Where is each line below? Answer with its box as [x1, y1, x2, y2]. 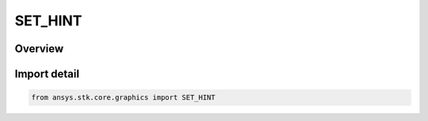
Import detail [14, 67, 79, 81]
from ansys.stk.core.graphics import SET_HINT [31, 93, 216, 102]
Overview [14, 42, 64, 55]
